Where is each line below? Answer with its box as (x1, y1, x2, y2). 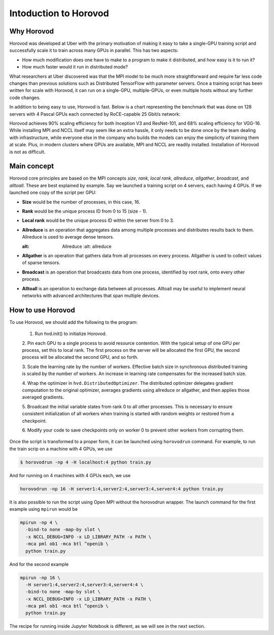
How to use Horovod (9, 306, 76, 314)
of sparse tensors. (22, 259, 60, 266)
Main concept (9, 162, 54, 171)
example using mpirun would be (9, 506, 78, 512)
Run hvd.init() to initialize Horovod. (35, 330, 107, 337)
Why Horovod (9, 27, 54, 36)
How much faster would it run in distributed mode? (22, 64, 128, 70)
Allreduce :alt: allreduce (62, 243, 112, 249)
